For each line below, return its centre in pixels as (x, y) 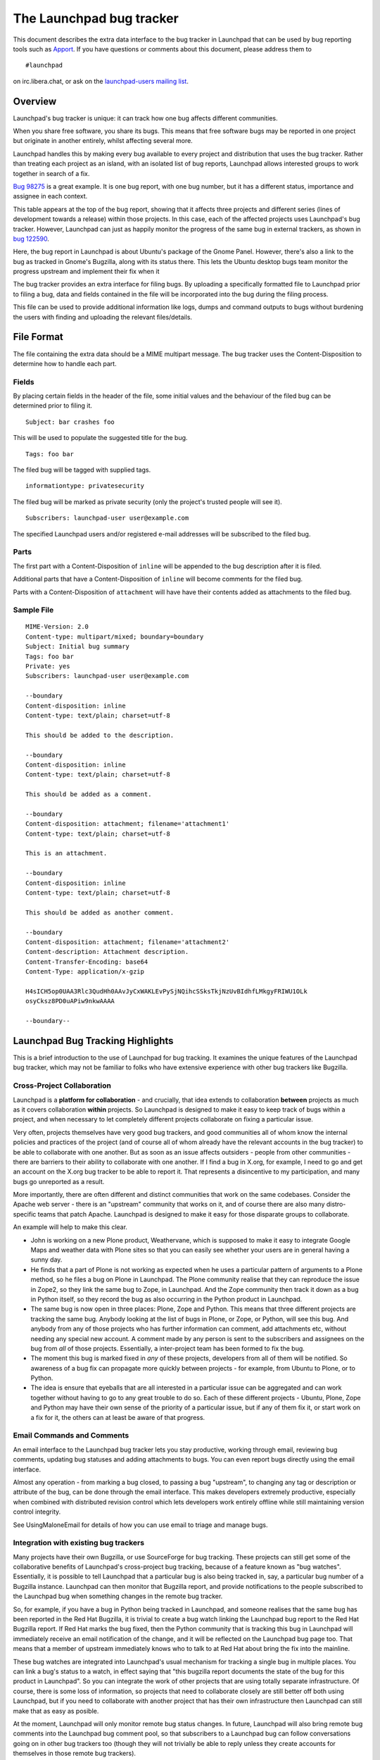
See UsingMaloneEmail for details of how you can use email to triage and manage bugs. (140, 1525)
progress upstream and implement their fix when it (86, 272)
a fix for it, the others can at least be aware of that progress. (118, 1417)
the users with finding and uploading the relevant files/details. (103, 317)
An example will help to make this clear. (70, 1227)
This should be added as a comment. (89, 794)
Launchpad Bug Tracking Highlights (93, 1041)
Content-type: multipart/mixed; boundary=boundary (115, 636)
